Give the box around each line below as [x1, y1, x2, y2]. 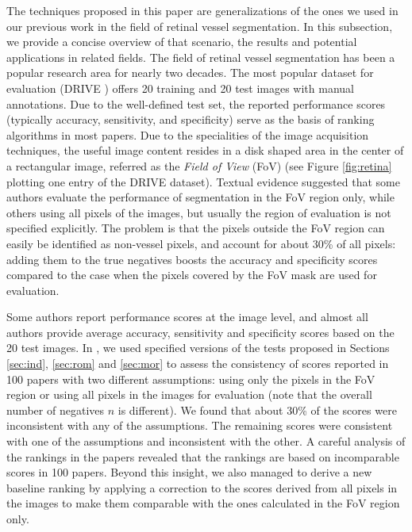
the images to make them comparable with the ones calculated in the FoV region [6, 495, 400, 511]
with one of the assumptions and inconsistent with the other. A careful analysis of [6, 433, 406, 450]
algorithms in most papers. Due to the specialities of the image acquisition [6, 126, 369, 143]
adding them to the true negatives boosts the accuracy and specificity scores [6, 251, 378, 267]
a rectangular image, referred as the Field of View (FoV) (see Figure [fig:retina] [6, 157, 392, 174]
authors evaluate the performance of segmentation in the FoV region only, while [6, 189, 395, 205]
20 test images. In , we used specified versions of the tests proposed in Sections [6, 339, 390, 356]
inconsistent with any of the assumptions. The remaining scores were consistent [6, 417, 393, 434]
